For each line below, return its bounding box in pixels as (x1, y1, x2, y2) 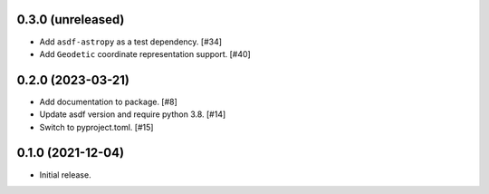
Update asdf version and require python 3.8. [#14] (39, 109, 226, 120)
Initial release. (39, 169, 91, 180)
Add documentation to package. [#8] (39, 96, 178, 107)
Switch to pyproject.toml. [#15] (39, 121, 154, 132)
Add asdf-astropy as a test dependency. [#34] (39, 36, 222, 47)
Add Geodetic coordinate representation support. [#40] (39, 48, 251, 59)
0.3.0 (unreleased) (16, 12, 125, 27)
